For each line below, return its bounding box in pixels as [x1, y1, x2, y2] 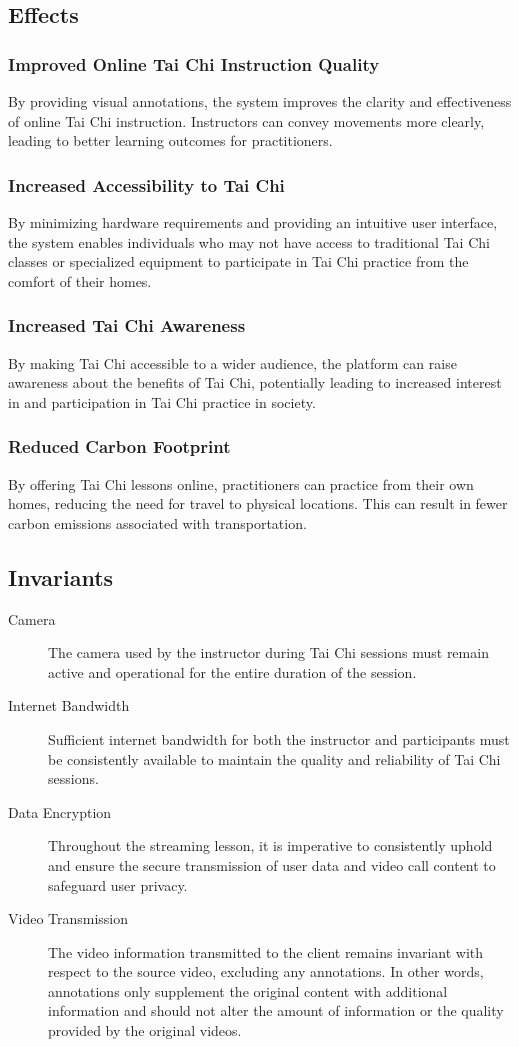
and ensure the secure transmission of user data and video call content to [48, 854, 496, 875]
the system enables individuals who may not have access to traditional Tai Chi [8, 231, 490, 252]
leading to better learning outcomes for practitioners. [8, 130, 333, 151]
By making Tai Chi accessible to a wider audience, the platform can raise [8, 352, 457, 373]
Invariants [8, 561, 114, 592]
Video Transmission [8, 908, 129, 929]
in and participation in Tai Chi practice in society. [8, 391, 316, 412]
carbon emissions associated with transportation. [8, 512, 307, 533]
